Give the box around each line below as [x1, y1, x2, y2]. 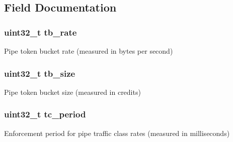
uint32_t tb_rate [4, 26, 77, 38]
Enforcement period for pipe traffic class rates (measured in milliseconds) [4, 127, 230, 138]
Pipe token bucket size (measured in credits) [4, 86, 141, 97]
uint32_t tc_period [4, 108, 86, 120]
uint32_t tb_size [4, 67, 75, 79]
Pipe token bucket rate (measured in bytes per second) [4, 46, 173, 56]
